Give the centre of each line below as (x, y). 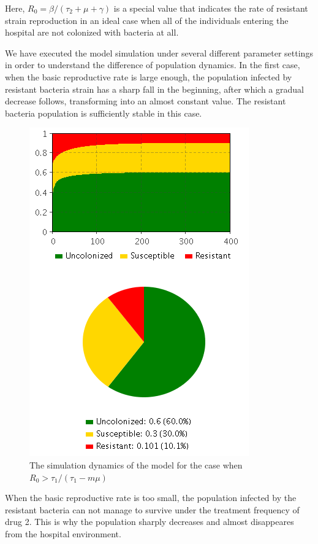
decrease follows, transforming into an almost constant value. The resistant (146, 101)
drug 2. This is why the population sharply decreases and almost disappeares (150, 522)
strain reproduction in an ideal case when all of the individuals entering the (147, 20)
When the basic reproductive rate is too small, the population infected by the (151, 498)
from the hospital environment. (63, 533)
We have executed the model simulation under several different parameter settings (159, 52)
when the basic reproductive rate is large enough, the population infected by (149, 76)
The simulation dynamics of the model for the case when (136, 464)
